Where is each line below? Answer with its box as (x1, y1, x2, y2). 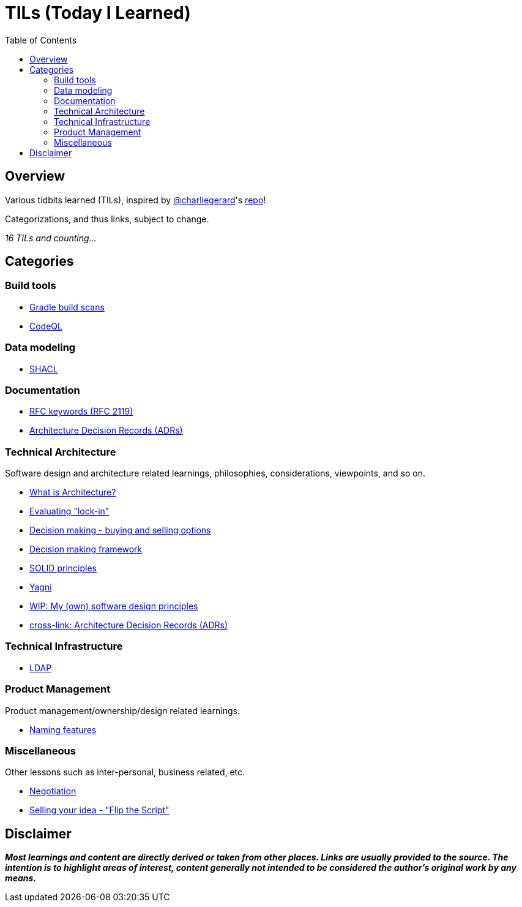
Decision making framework (29, 544, 143, 555)
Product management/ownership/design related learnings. (5, 705, 240, 716)
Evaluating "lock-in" (29, 506, 110, 517)
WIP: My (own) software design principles (29, 601, 198, 612)
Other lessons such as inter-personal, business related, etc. (5, 767, 245, 778)
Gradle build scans (29, 301, 105, 312)
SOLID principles (29, 563, 97, 574)
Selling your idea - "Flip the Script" (29, 805, 170, 816)
